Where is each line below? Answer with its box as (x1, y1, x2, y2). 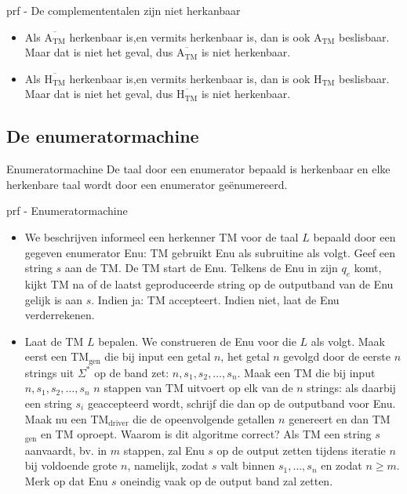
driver (108, 420, 129, 427)
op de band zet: (94, 364, 169, 380)
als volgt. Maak (311, 332, 386, 349)
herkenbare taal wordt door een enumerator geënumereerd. (6, 176, 288, 192)
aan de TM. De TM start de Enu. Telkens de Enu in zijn (64, 260, 338, 276)
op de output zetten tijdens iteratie (216, 441, 386, 458)
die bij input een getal (104, 348, 211, 365)
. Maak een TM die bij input (237, 364, 376, 380)
